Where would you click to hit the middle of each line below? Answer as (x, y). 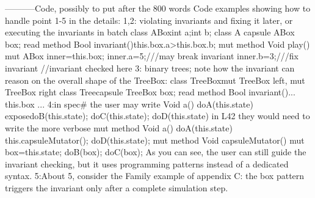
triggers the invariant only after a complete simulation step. (117, 187)
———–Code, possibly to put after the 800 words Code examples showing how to (158, 8)
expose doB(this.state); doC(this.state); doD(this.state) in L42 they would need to (157, 116)
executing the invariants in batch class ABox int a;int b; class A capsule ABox (150, 32)
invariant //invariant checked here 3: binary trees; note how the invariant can (150, 68)
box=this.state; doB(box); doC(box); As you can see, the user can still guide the (156, 152)
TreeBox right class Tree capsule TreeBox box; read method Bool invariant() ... (150, 92)
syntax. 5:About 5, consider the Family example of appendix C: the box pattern (155, 176)
